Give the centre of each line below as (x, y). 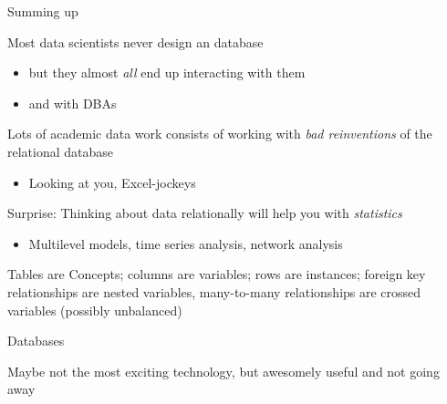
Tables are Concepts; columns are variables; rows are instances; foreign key (217, 274)
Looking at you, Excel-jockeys (112, 182)
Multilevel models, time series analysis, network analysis (186, 243)
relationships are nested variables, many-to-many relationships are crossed (214, 291)
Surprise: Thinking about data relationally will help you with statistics (205, 213)
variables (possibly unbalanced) (95, 310)
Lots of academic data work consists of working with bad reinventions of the (220, 134)
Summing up (43, 11)
